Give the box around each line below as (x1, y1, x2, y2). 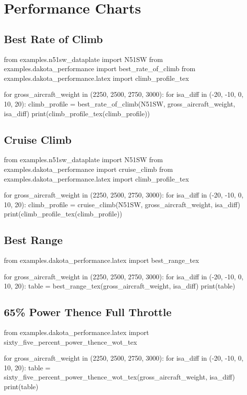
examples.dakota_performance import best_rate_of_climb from (4, 63, 196, 74)
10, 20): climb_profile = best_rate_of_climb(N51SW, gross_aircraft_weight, (4, 98, 235, 108)
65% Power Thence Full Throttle (4, 304, 172, 319)
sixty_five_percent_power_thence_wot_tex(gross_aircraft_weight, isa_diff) (4, 372, 235, 382)
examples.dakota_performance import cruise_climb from (4, 164, 173, 174)
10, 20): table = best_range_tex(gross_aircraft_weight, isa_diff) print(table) (4, 281, 235, 291)
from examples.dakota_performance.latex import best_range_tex (4, 255, 199, 265)
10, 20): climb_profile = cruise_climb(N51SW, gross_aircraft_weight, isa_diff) (4, 199, 240, 209)
